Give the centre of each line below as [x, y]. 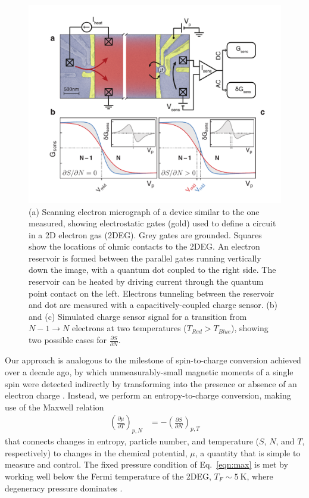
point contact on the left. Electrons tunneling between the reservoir [152, 293]
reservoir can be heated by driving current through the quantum [146, 281]
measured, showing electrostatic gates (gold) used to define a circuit [152, 223]
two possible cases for [68, 340]
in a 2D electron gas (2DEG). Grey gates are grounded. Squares [145, 234]
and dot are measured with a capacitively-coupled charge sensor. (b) [153, 305]
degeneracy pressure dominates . [64, 488]
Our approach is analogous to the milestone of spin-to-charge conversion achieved [153, 360]
